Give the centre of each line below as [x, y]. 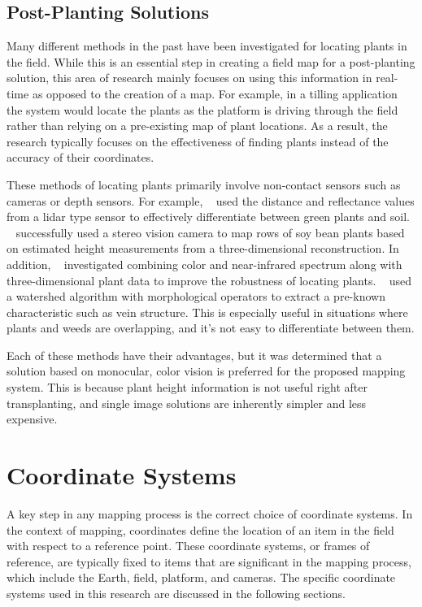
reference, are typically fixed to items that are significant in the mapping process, [209, 561]
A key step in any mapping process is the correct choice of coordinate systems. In [210, 513]
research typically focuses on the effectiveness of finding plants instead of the [198, 141]
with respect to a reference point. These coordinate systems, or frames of [188, 546]
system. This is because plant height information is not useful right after [187, 387]
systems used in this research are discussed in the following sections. [176, 593]
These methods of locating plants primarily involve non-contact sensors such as [204, 184]
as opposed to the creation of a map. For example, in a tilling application [215, 93]
